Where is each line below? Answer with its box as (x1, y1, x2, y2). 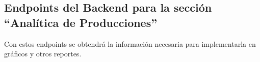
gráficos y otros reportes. (4, 48, 82, 59)
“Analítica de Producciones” (4, 14, 158, 30)
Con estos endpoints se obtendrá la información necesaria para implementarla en (4, 38, 256, 49)
